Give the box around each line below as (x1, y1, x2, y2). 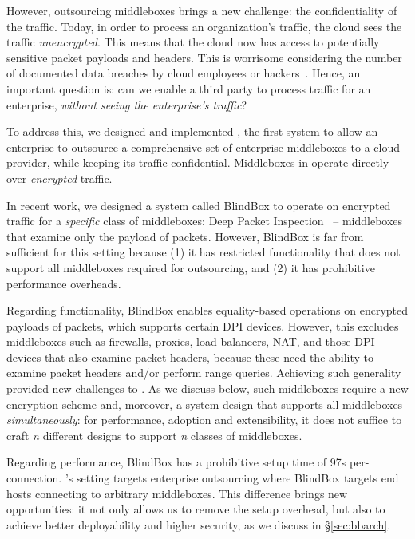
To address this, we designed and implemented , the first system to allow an (6, 123, 378, 140)
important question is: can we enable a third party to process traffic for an (6, 80, 371, 97)
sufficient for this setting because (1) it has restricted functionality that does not (6, 244, 401, 260)
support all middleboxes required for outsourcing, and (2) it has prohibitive (6, 259, 375, 275)
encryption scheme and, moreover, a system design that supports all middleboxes (6, 395, 403, 412)
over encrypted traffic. (6, 169, 113, 186)
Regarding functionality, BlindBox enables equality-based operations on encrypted (6, 302, 409, 319)
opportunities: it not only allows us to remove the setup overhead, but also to (6, 501, 385, 517)
